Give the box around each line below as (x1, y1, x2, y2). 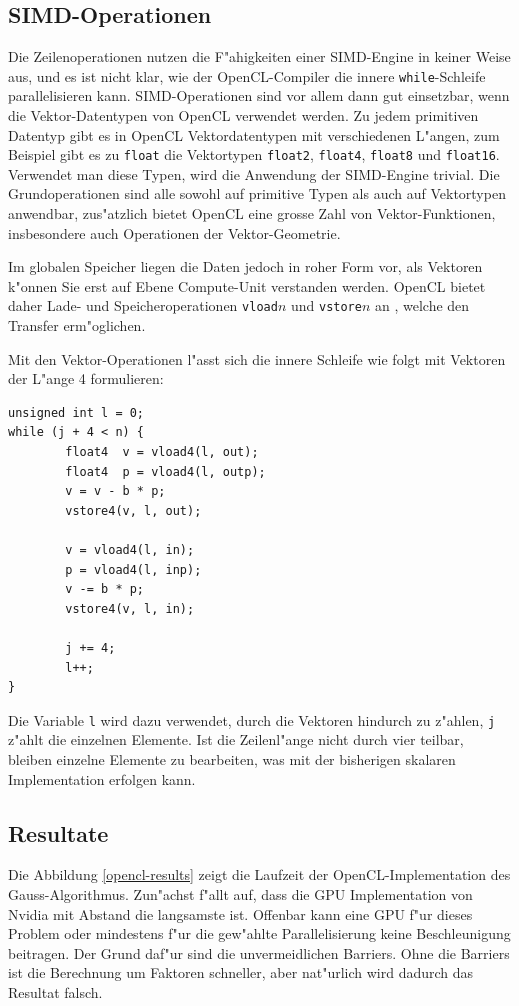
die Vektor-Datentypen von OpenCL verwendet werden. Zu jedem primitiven (8, 105, 479, 126)
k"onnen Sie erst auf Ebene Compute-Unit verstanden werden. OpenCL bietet (8, 275, 486, 296)
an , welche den (374, 295, 470, 316)
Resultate (8, 817, 109, 848)
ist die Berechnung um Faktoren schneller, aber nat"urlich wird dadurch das (8, 962, 474, 983)
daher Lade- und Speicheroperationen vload (8, 295, 278, 316)
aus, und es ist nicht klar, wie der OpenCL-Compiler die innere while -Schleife (8, 65, 486, 86)
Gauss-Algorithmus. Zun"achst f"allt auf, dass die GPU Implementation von (8, 884, 473, 905)
